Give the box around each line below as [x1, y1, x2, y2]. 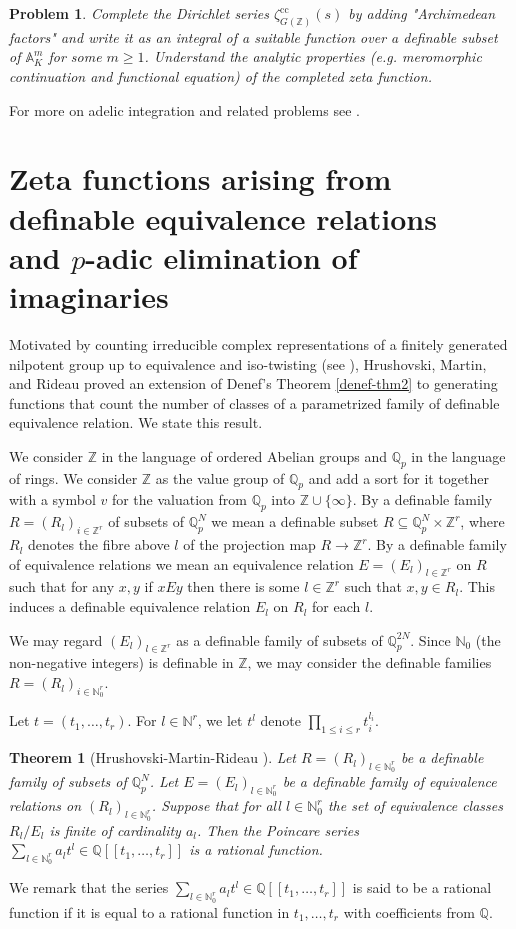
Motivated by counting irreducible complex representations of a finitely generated [9, 333, 508, 354]
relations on [9, 795, 82, 816]
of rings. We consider [9, 467, 138, 488]
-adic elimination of [85, 236, 358, 277]
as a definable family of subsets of [176, 629, 383, 650]
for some [48, 46, 102, 67]
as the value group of [155, 467, 285, 488]
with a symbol [9, 489, 96, 510]
